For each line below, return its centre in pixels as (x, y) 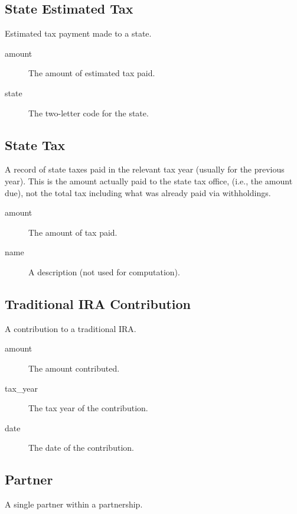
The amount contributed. (74, 368)
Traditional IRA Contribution (98, 303)
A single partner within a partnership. (74, 504)
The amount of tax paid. (73, 232)
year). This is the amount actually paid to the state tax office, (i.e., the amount (149, 180)
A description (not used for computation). (104, 271)
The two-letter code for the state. (89, 113)
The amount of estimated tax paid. (92, 73)
